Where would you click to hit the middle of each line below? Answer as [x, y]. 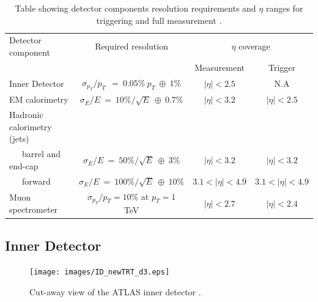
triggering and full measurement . [159, 20]
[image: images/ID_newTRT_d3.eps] [100, 272]
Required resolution [131, 46]
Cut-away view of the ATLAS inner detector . [115, 291]
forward [36, 181]
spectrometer [34, 209]
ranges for [284, 8]
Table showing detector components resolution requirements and [135, 8]
